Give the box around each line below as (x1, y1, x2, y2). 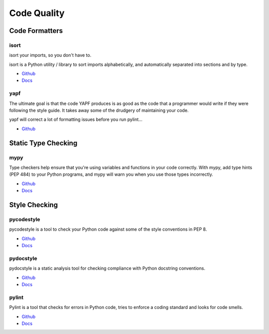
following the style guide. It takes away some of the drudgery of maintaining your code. (9, 107, 189, 113)
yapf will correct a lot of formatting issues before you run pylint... (9, 116, 143, 122)
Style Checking (9, 200, 58, 209)
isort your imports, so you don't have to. (9, 52, 92, 58)
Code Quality (9, 7, 65, 18)
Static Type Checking (9, 139, 78, 147)
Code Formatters (9, 26, 63, 35)
